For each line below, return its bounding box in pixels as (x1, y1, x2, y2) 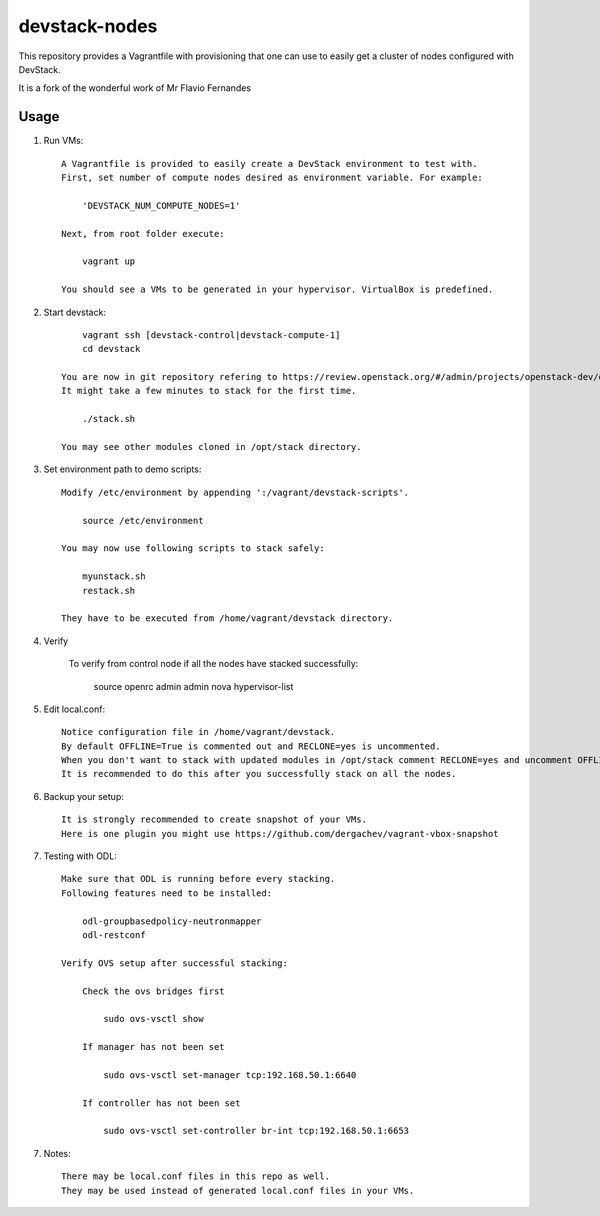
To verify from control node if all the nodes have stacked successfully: (68, 658, 359, 670)
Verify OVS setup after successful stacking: (61, 957, 289, 969)
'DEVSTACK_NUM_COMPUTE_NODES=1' (81, 200, 241, 211)
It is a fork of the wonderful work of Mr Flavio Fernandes (18, 82, 252, 94)
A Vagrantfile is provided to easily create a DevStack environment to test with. (61, 158, 478, 169)
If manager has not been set (81, 1041, 225, 1053)
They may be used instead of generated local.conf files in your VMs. (61, 1185, 415, 1196)
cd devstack (81, 343, 141, 355)
